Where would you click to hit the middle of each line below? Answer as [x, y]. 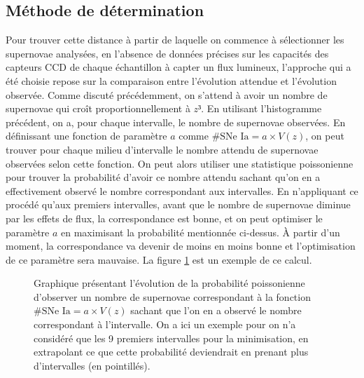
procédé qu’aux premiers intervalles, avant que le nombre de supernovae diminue [178, 204]
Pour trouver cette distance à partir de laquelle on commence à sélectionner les [175, 40]
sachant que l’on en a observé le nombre [216, 310]
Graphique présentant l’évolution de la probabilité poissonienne [169, 283]
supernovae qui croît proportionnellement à [98, 108]
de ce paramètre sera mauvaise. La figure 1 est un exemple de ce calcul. [159, 259]
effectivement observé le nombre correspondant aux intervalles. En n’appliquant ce [182, 190]
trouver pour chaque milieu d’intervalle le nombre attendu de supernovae [162, 149]
